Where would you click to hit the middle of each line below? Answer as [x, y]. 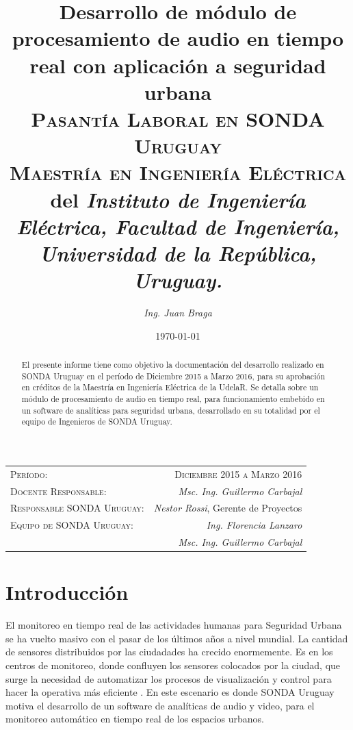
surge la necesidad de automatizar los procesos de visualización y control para [169, 678]
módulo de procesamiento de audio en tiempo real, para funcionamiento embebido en [173, 398]
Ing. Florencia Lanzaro [254, 525]
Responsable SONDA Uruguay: [77, 508]
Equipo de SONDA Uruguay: [72, 525]
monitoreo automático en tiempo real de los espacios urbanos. [135, 719]
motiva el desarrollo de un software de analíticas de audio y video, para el [160, 705]
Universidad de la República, [178, 253]
